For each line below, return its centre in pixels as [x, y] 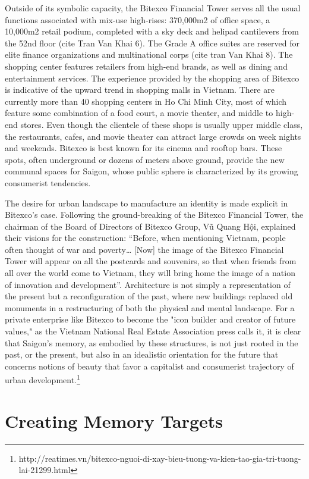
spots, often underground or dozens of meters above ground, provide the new [145, 159]
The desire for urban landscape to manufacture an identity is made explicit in [146, 203]
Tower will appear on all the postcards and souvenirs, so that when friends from [151, 261]
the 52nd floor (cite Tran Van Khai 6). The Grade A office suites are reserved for [152, 43]
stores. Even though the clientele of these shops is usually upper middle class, [162, 124]
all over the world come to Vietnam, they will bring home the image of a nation [150, 273]
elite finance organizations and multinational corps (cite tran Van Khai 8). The [149, 54]
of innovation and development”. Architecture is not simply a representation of [148, 284]
